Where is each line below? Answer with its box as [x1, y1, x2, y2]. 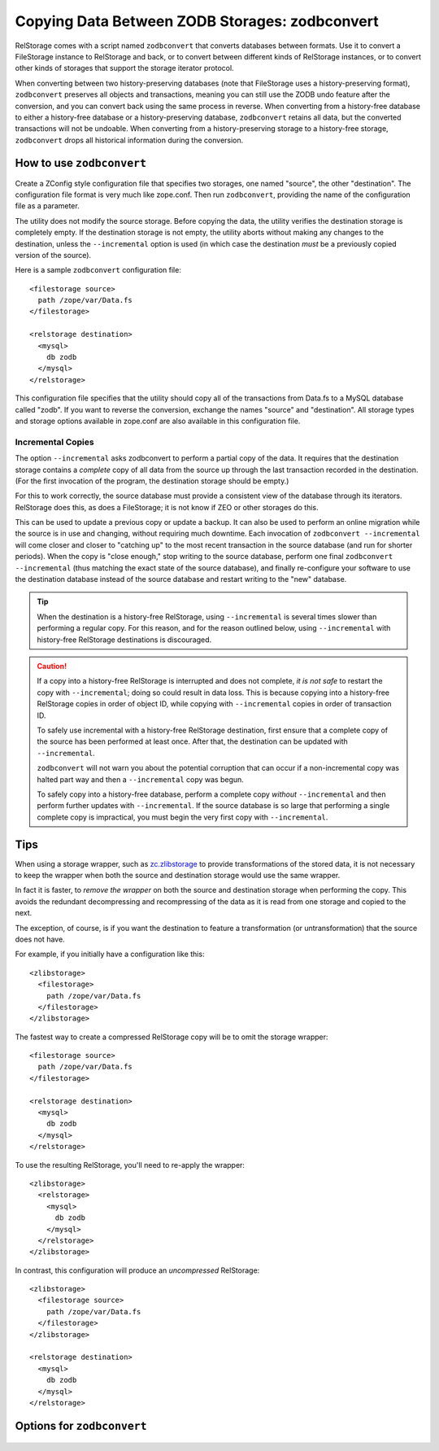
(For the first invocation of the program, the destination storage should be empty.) [15, 476, 289, 486]
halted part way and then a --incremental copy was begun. [37, 774, 244, 785]
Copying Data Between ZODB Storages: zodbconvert [15, 12, 379, 30]
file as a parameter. [15, 201, 80, 211]
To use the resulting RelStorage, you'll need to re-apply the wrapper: [15, 1160, 246, 1169]
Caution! [37, 662, 67, 671]
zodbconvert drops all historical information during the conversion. [15, 135, 244, 145]
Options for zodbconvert [15, 1418, 147, 1432]
